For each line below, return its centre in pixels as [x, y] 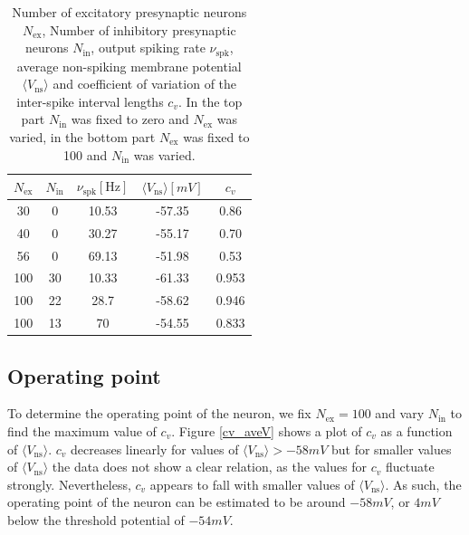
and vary [400, 413]
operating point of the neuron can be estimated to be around [177, 502]
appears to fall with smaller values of [252, 484]
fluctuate [410, 467]
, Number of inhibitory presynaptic [139, 29]
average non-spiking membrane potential [129, 66]
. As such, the [423, 484]
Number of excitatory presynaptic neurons [129, 12]
